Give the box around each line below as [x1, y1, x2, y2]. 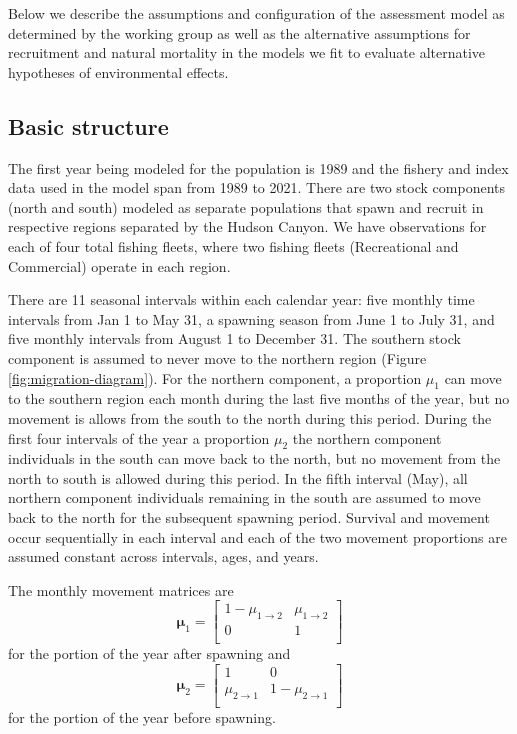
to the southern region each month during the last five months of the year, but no [8, 388, 510, 409]
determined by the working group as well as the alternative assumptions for [8, 22, 471, 43]
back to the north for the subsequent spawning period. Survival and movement [8, 507, 490, 528]
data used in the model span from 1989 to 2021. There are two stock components [8, 177, 505, 198]
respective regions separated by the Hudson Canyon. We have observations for [8, 216, 487, 237]
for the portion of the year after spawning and [8, 643, 291, 664]
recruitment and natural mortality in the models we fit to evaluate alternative [8, 42, 486, 63]
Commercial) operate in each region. [8, 255, 231, 276]
